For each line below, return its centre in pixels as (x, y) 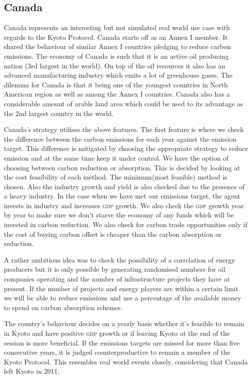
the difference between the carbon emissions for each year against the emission (120, 139)
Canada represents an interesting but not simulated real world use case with (117, 27)
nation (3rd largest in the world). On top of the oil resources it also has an (115, 65)
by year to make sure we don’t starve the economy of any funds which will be (119, 215)
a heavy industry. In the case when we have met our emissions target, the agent (122, 196)
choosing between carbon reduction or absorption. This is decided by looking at (122, 167)
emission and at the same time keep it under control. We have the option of (116, 157)
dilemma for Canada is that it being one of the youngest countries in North (116, 84)
